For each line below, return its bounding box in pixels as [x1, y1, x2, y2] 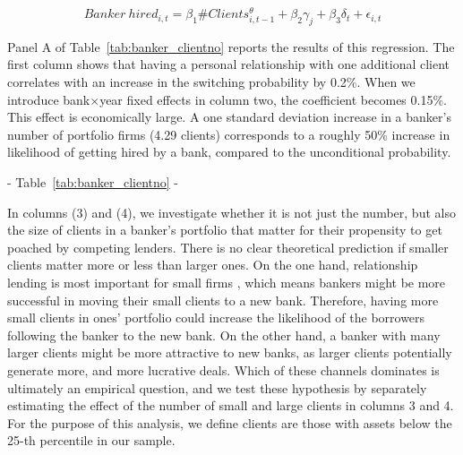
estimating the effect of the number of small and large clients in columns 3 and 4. [7, 396, 454, 415]
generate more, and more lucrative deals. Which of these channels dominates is [7, 360, 440, 379]
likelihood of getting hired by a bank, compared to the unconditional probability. [7, 142, 451, 161]
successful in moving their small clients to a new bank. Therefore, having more [7, 290, 439, 309]
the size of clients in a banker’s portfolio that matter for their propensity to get [7, 220, 442, 239]
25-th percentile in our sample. [7, 431, 176, 450]
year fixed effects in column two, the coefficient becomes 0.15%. [99, 90, 447, 108]
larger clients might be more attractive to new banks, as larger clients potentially [7, 343, 452, 362]
